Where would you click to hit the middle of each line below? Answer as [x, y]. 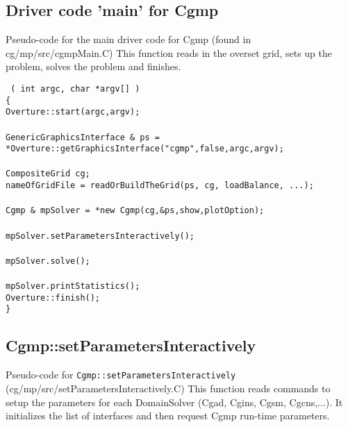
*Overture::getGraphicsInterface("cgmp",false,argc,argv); [145, 149]
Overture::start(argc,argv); [73, 112]
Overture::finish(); [53, 298]
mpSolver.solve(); [48, 261]
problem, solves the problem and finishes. [93, 66]
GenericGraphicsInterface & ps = [83, 137]
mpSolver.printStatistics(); [73, 286]
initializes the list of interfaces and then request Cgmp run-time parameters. [168, 416]
